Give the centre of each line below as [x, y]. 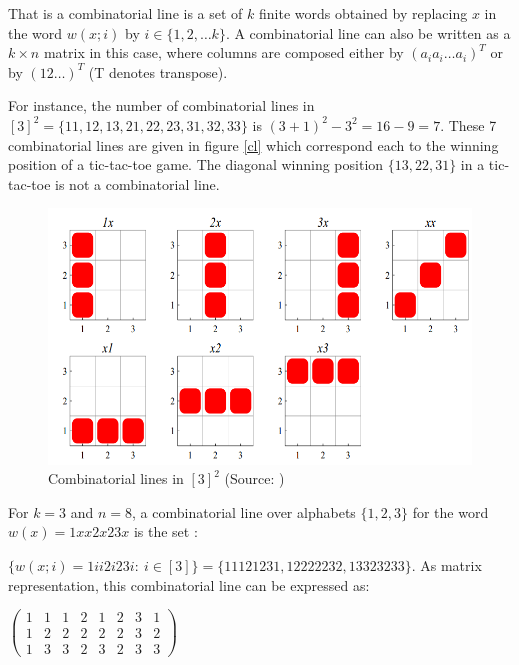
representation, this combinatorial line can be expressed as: [189, 584]
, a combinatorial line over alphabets [244, 511]
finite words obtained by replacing [363, 13]
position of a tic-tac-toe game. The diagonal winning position [196, 164]
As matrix [451, 565]
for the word [450, 511]
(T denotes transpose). [158, 71]
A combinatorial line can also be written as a [372, 32]
